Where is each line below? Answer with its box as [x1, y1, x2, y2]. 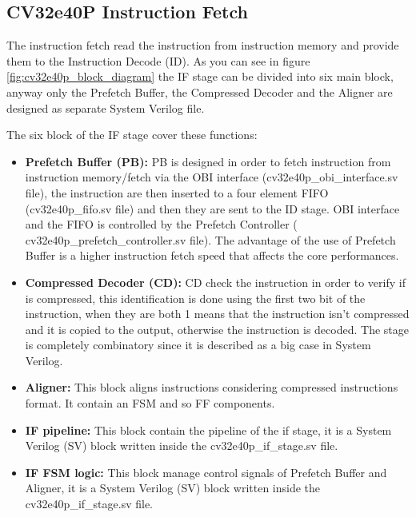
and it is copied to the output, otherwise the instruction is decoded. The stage [25, 320, 409, 337]
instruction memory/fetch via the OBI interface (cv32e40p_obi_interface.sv [25, 169, 398, 185]
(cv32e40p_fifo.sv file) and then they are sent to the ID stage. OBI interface [25, 200, 400, 217]
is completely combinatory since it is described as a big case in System [25, 336, 371, 353]
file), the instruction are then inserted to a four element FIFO [25, 184, 329, 201]
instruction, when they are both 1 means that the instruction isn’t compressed [25, 305, 410, 322]
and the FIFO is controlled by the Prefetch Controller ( [25, 216, 298, 233]
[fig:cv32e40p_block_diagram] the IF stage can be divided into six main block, [6, 68, 394, 85]
